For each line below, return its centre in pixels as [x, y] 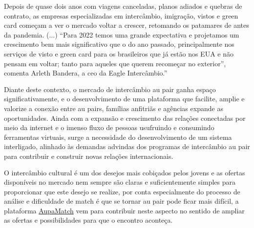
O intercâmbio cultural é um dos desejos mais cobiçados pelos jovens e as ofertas [125, 172]
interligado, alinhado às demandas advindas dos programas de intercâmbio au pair [127, 146]
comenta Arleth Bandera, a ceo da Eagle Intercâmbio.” [86, 73]
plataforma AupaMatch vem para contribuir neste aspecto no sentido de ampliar [124, 210]
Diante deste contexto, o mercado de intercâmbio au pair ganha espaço [110, 89]
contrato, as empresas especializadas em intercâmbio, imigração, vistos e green [121, 15]
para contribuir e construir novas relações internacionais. [89, 156]
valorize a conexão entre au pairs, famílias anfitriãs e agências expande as [114, 108]
